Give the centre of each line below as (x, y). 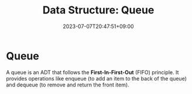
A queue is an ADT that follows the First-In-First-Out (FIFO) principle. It (92, 72)
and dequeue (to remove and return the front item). (68, 85)
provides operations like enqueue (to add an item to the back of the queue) (97, 78)
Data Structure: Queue (98, 10)
